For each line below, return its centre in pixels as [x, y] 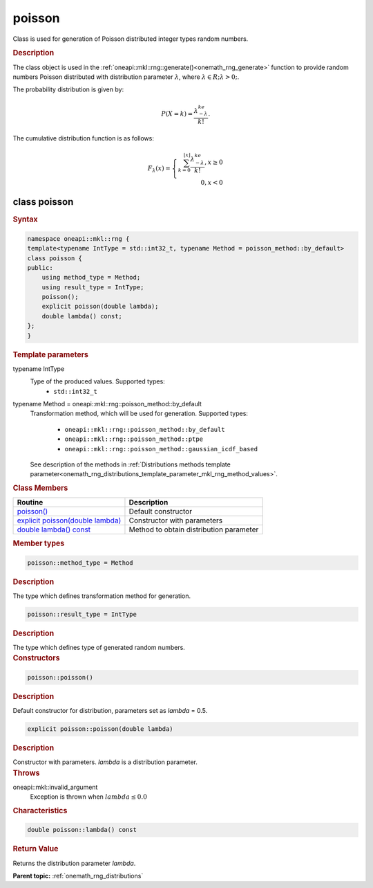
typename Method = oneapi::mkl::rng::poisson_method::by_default [107, 404]
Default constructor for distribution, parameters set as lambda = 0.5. [110, 711]
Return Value [36, 849]
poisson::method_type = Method [80, 563]
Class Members [40, 488]
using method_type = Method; [91, 278]
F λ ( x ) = [159, 170]
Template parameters [51, 354]
